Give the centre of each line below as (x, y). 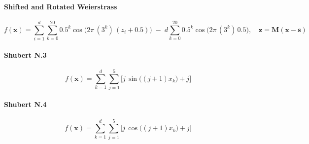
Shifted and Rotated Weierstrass (61, 6)
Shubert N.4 (25, 104)
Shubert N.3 (25, 54)
